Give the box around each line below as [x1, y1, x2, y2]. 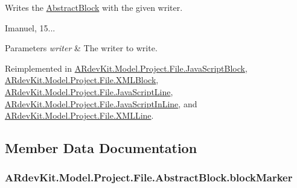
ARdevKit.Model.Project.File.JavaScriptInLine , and [5, 97, 197, 110]
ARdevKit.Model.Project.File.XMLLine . [5, 109, 154, 122]
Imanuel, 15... [5, 21, 56, 34]
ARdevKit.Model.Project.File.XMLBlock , [5, 74, 159, 86]
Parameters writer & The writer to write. [5, 42, 158, 54]
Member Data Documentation [5, 139, 197, 157]
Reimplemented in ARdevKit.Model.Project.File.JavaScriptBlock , [5, 61, 247, 74]
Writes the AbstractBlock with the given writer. [5, 1, 183, 13]
